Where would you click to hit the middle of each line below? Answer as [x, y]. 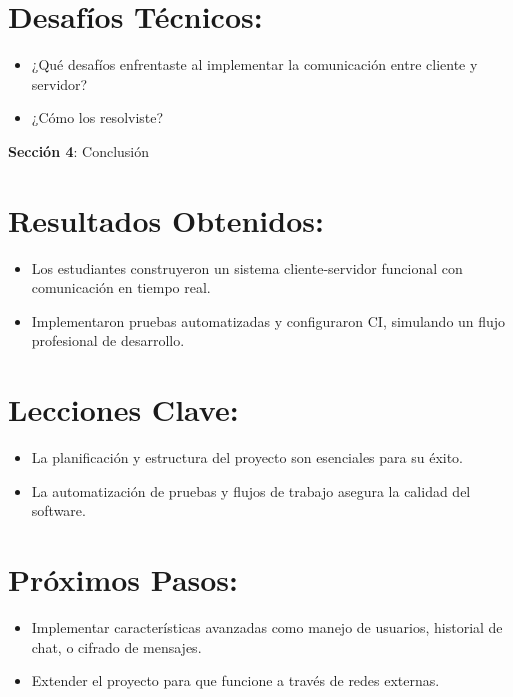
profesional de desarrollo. [108, 340]
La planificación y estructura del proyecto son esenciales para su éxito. [247, 457]
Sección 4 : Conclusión [79, 150]
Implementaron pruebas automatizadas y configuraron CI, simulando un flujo [268, 320]
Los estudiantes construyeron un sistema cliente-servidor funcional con [247, 267]
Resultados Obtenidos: [166, 219]
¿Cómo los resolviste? [97, 117]
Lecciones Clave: [123, 409]
